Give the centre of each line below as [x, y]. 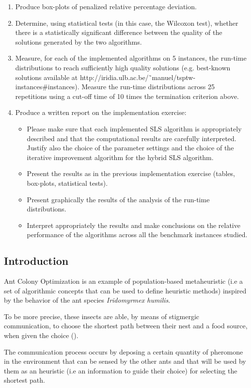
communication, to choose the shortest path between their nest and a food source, [126, 326]
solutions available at [47, 77]
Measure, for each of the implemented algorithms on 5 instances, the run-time [131, 58]
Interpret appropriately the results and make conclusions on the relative [133, 225]
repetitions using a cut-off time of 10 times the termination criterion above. [127, 96]
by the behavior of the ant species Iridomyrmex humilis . [87, 300]
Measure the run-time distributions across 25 [148, 87]
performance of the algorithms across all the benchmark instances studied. [137, 234]
